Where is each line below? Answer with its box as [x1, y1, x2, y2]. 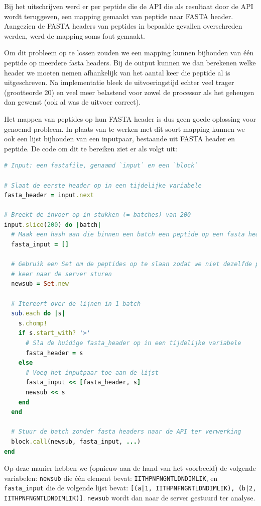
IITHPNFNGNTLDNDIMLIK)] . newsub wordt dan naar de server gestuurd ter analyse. [4, 492, 255, 503]
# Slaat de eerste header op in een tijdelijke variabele [4, 182, 202, 189]
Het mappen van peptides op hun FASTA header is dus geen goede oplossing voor [4, 113, 256, 124]
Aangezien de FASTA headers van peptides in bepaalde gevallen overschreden [4, 21, 242, 31]
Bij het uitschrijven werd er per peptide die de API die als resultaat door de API [4, 1, 253, 11]
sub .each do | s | [11, 310, 65, 317]
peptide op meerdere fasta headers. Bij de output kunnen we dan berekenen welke [4, 57, 256, 67]
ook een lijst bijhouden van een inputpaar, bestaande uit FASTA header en [4, 133, 235, 144]
